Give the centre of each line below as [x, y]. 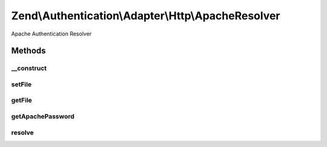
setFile [21, 84]
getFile [22, 101]
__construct [29, 68]
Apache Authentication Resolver [51, 34]
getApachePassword [43, 116]
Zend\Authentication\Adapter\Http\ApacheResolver [146, 16]
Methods [28, 51]
